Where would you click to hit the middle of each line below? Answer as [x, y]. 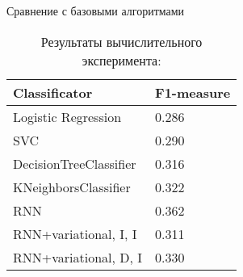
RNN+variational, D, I [78, 257]
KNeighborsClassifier [72, 187]
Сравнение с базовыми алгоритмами [96, 10]
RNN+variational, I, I [75, 233]
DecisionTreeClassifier [75, 163]
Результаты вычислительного [121, 41]
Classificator [53, 92]
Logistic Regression [67, 116]
